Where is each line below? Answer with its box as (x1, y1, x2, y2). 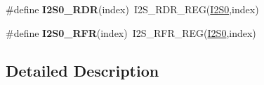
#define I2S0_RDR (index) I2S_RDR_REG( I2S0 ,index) (6, 2, 259, 16)
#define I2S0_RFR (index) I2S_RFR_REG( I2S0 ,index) (6, 25, 256, 40)
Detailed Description (6, 59, 159, 81)
